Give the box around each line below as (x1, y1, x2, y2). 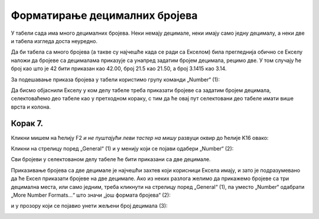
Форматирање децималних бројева (11, 9, 198, 22)
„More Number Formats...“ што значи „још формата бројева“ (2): (11, 191, 171, 198)
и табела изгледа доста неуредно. (11, 37, 97, 44)
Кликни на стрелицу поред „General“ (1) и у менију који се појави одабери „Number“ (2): (11, 145, 234, 152)
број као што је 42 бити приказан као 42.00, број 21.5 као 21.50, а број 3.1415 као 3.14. (11, 65, 227, 72)
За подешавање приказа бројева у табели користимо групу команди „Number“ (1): (11, 76, 220, 83)
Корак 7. (11, 119, 44, 129)
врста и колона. (11, 103, 51, 110)
